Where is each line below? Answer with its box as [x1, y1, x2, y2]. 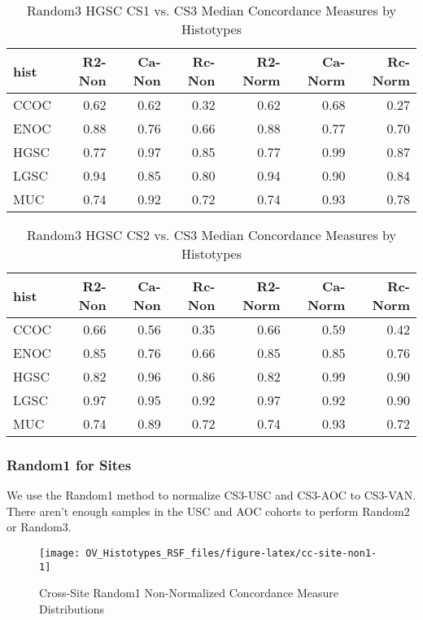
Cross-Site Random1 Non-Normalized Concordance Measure [39, 584, 339, 601]
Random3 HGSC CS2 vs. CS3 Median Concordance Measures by [26, 225, 397, 244]
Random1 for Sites [7, 454, 132, 474]
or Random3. [7, 518, 72, 535]
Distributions [39, 600, 105, 617]
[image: [39, 548, 81, 559]
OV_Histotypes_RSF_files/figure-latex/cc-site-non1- [85, 548, 377, 559]
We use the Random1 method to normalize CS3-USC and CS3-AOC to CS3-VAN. [7, 487, 416, 504]
